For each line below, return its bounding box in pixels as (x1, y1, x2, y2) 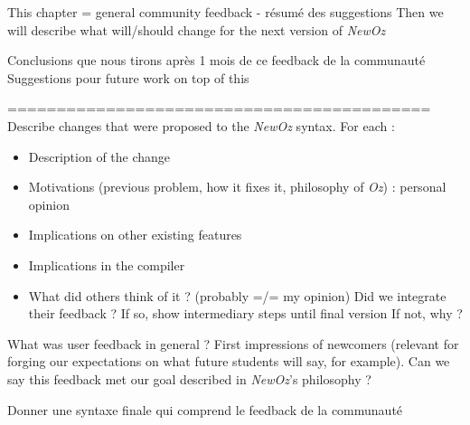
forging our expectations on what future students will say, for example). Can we (7, 352, 450, 371)
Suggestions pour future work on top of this (7, 68, 249, 87)
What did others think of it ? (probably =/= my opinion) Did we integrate (28, 286, 446, 305)
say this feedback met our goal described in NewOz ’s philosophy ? (7, 369, 371, 388)
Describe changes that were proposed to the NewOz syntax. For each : (7, 116, 395, 135)
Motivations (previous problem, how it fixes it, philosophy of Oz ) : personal (28, 177, 446, 196)
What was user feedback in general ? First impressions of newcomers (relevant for (7, 334, 459, 353)
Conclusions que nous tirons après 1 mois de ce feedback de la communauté (7, 51, 426, 70)
